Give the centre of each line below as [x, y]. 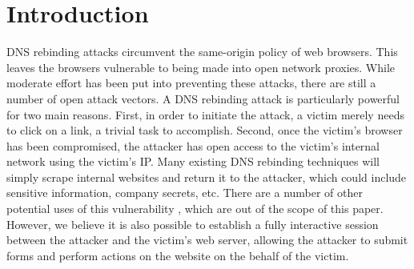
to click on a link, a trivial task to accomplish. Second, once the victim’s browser [205, 130]
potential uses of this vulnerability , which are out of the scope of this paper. [195, 209]
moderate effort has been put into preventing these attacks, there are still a [191, 83]
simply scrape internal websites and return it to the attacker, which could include [207, 177]
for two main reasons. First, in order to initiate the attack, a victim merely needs [205, 114]
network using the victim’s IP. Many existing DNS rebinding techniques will [193, 161]
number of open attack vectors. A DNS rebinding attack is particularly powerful [203, 98]
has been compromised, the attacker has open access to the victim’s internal [193, 145]
